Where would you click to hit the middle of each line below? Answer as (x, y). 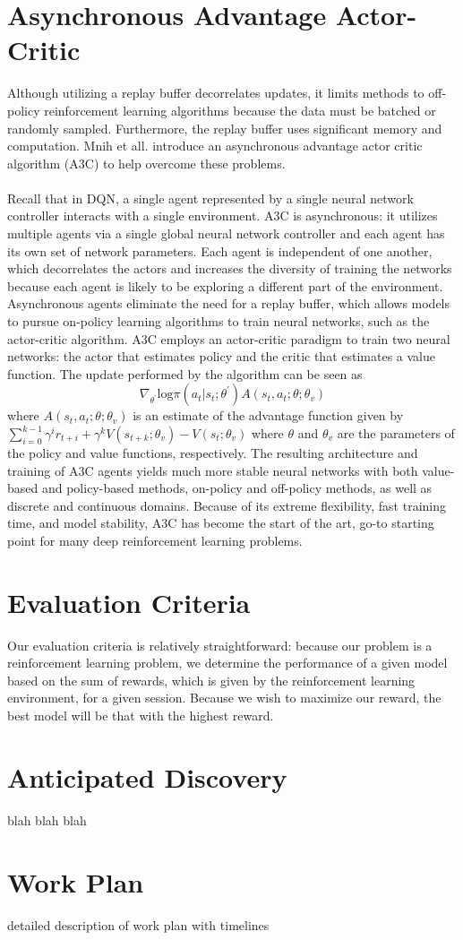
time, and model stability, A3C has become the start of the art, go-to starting (221, 523)
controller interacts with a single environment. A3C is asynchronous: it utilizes (223, 216)
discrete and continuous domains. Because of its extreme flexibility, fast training (227, 505)
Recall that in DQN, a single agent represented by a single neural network (210, 198)
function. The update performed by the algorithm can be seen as (185, 373)
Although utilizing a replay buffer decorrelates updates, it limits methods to (216, 93)
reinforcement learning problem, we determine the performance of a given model (227, 663)
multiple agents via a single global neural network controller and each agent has (226, 233)
